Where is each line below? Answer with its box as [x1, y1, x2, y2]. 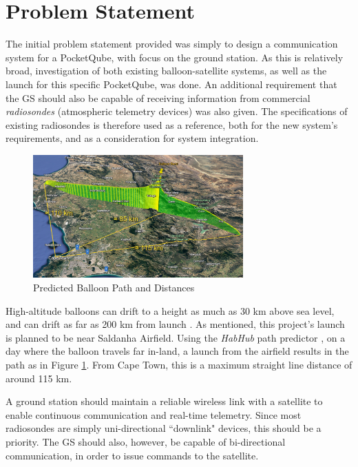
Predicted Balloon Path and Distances [33, 280, 195, 295]
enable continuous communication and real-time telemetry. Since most [6, 407, 302, 422]
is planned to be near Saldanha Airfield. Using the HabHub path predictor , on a [6, 330, 346, 344]
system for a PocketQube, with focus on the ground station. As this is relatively [6, 50, 344, 64]
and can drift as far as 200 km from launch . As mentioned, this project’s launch [6, 317, 345, 331]
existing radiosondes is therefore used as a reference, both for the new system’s [6, 117, 338, 132]
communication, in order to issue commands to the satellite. [6, 448, 259, 462]
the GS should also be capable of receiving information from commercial [6, 90, 310, 105]
